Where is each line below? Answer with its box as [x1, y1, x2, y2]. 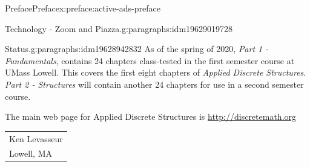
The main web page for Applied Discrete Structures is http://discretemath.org [5, 110, 297, 123]
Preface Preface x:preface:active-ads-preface [5, 2, 160, 14]
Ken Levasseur [9, 132, 63, 145]
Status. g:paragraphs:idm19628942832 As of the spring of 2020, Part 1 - [5, 42, 269, 55]
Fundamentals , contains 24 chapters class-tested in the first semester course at [5, 54, 295, 67]
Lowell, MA [9, 147, 52, 160]
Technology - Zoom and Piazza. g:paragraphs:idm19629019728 [5, 22, 233, 34]
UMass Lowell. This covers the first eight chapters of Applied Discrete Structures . [5, 66, 306, 79]
